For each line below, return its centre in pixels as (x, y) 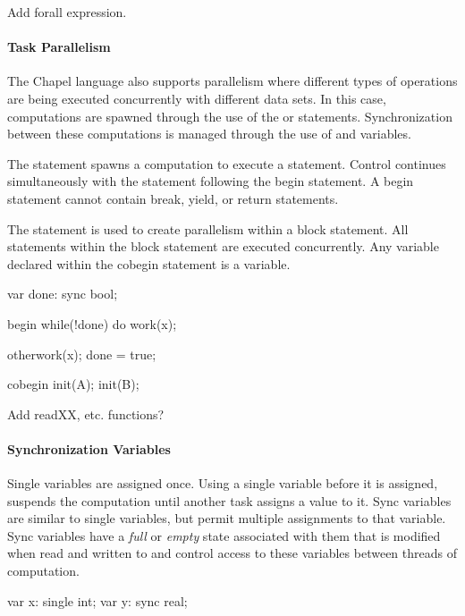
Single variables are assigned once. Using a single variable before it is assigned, (223, 483)
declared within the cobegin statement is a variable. (149, 263)
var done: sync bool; (63, 294)
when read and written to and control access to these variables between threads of (232, 553)
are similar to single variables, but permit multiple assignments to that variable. (227, 518)
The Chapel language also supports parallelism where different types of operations (232, 81)
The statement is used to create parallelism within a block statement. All (208, 228)
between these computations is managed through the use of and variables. (209, 134)
